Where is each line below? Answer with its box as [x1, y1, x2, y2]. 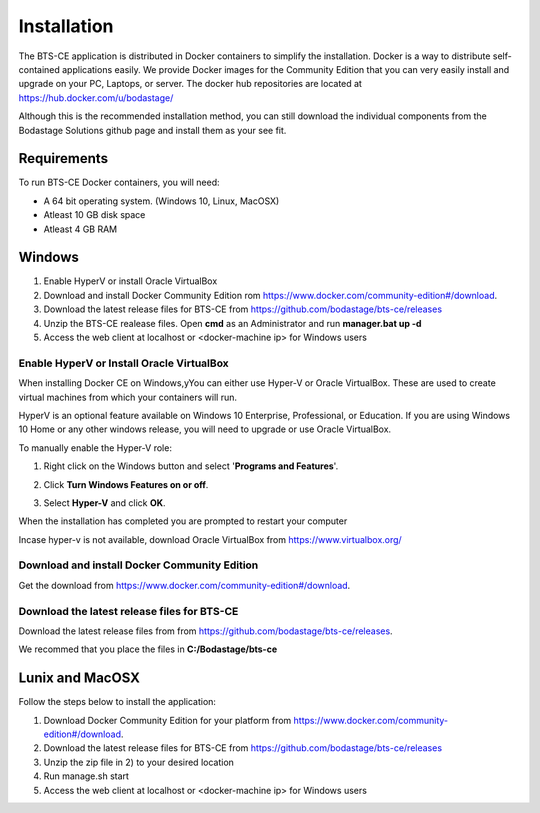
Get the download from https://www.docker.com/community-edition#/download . [18, 579, 351, 591]
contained [18, 63, 60, 75]
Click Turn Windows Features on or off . [43, 478, 209, 490]
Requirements [18, 150, 109, 167]
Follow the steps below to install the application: [18, 696, 217, 708]
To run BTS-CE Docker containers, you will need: [18, 176, 220, 189]
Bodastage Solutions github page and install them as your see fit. [18, 124, 287, 136]
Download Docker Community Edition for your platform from [43, 714, 292, 726]
